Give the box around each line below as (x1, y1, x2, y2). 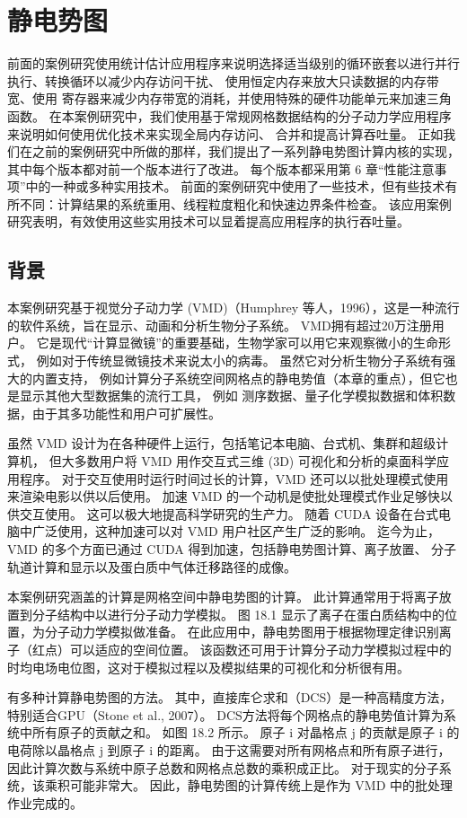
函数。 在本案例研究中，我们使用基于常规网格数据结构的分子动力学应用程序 (7, 106, 452, 125)
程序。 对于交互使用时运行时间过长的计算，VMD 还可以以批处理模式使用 (19, 469, 449, 488)
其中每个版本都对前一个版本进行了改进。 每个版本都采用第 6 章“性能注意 (7, 159, 435, 178)
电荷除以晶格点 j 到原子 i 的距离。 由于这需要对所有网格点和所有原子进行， (7, 740, 451, 759)
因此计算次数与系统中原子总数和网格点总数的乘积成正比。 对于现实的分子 (7, 758, 439, 777)
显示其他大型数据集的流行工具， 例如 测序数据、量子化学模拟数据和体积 (19, 386, 444, 405)
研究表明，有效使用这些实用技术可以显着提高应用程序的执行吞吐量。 (7, 212, 410, 231)
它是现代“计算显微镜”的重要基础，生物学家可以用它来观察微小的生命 (36, 333, 438, 352)
